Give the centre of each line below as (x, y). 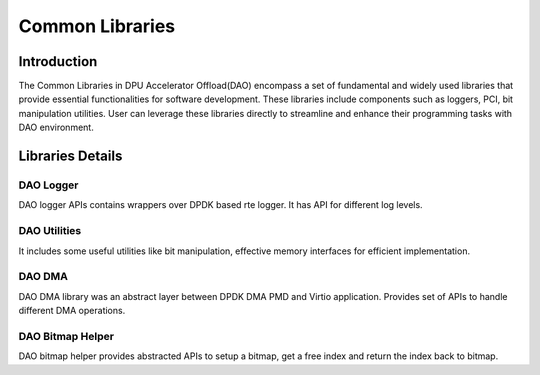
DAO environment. (56, 127)
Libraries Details (70, 156)
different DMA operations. (72, 311)
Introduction (58, 61)
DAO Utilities (50, 231)
